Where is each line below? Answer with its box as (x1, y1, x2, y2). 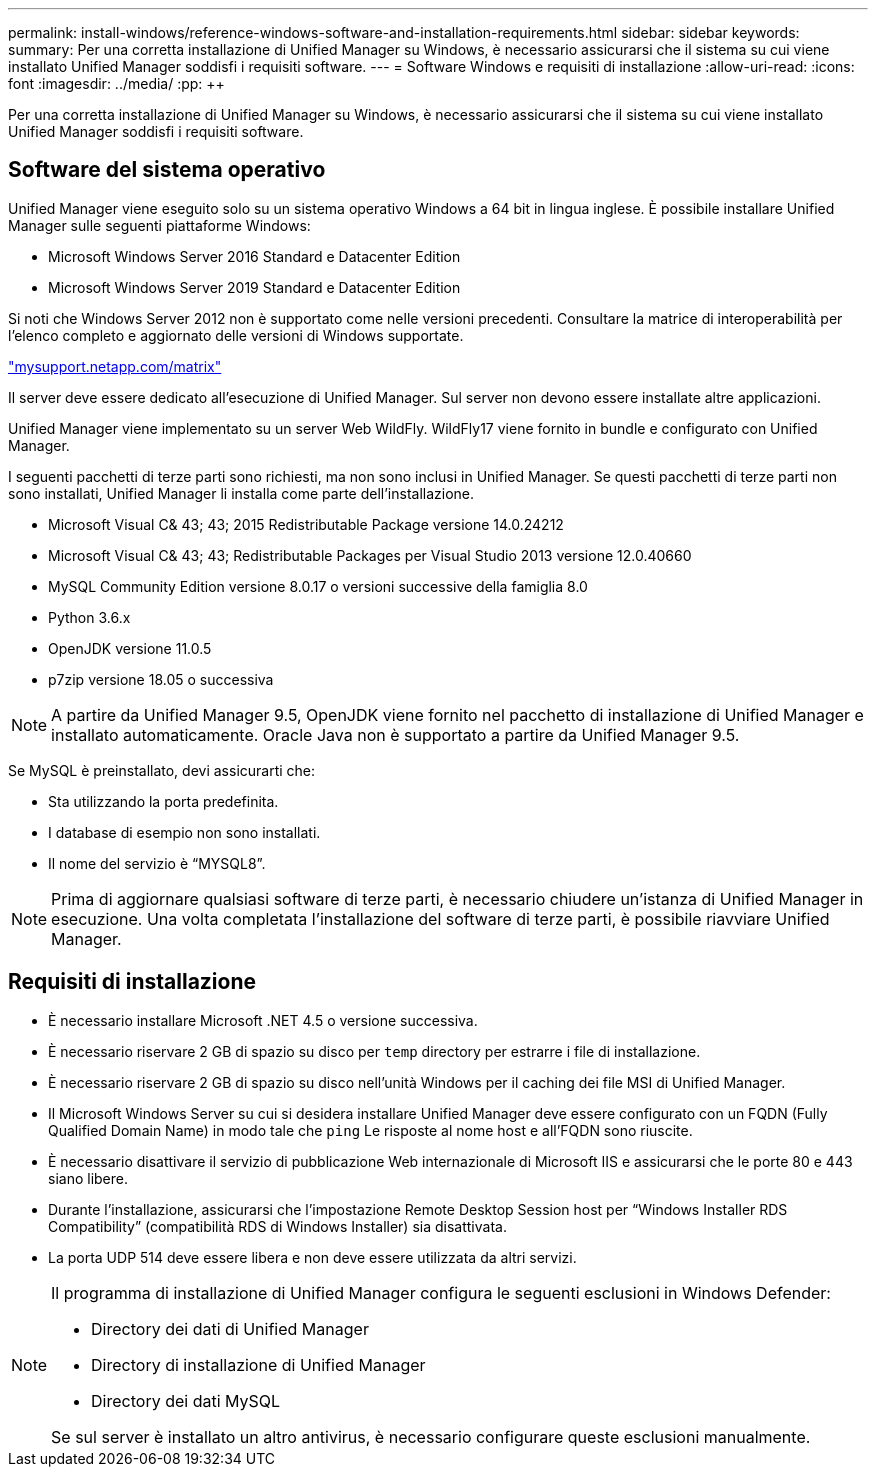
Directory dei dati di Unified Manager (91, 1318, 369, 1339)
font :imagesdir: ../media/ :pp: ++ (8, 75, 225, 92)
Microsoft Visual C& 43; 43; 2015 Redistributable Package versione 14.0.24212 (48, 515, 564, 533)
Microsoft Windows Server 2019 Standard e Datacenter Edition (48, 278, 461, 296)
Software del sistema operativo (8, 157, 326, 183)
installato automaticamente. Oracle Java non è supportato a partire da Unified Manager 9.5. (51, 724, 740, 745)
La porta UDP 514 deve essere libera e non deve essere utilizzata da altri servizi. (48, 1248, 577, 1266)
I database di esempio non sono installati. (48, 823, 321, 841)
